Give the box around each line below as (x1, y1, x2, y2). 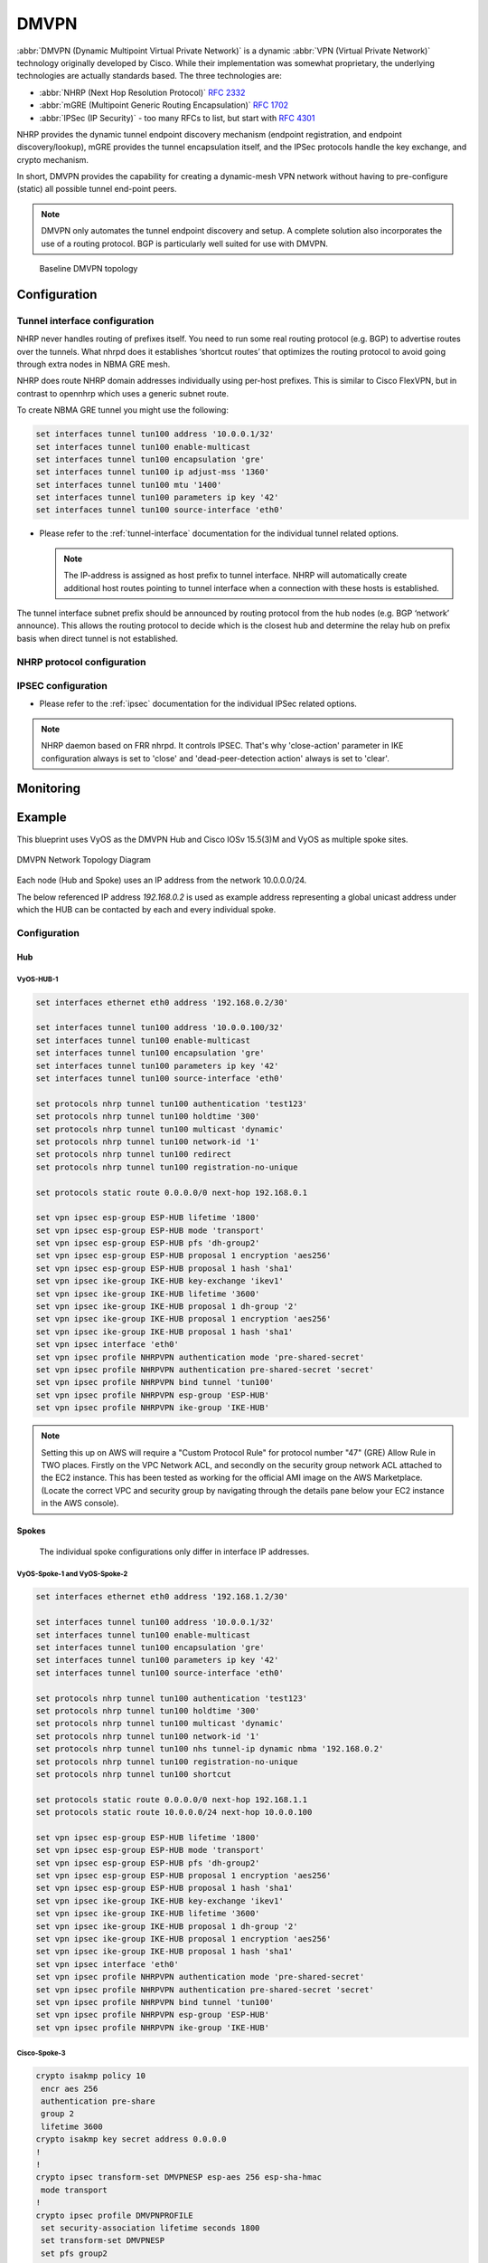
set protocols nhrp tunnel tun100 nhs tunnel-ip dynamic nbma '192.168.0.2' (35, 1743, 384, 1754)
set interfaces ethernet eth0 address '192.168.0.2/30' (35, 997, 289, 1007)
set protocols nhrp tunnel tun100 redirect (35, 1150, 232, 1160)
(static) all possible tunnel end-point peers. (16, 184, 177, 195)
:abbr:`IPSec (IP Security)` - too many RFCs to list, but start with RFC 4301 (39, 112, 315, 123)
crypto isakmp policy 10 (35, 2071, 146, 2081)
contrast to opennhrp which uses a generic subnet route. (16, 387, 230, 398)
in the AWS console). (41, 1498, 119, 1509)
